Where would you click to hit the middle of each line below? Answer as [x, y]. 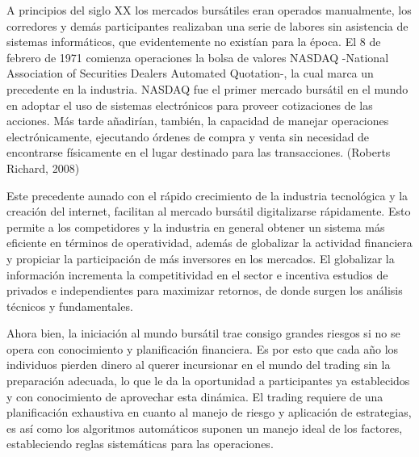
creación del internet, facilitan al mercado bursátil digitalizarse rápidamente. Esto [209, 211]
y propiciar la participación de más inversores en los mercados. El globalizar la [201, 258]
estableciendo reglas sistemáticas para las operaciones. [140, 444]
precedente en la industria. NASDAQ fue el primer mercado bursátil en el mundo [207, 88]
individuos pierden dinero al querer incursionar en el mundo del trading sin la [199, 365]
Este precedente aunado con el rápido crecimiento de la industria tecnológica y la [207, 195]
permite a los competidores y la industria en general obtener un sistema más [196, 226]
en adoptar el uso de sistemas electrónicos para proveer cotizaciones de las [190, 105]
